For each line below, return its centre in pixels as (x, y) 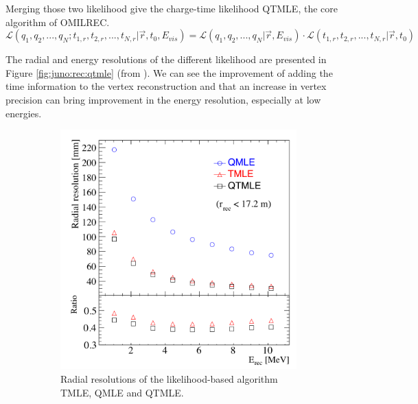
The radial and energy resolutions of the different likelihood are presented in (166, 59)
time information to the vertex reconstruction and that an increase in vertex (166, 86)
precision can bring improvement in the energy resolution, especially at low (163, 99)
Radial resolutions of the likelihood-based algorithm (169, 379)
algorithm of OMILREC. (58, 22)
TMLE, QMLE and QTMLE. (122, 392)
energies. (24, 113)
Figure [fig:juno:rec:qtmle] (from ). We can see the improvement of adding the (169, 72)
